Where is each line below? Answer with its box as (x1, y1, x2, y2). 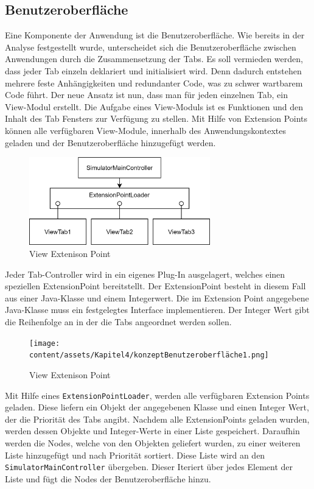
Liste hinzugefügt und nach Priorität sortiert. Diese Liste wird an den (5, 448, 265, 461)
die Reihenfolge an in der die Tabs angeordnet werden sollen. (5, 315, 232, 328)
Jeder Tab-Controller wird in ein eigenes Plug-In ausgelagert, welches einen (5, 267, 285, 280)
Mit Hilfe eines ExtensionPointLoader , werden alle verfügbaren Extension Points (5, 389, 310, 401)
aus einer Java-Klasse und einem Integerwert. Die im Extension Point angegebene (5, 291, 309, 304)
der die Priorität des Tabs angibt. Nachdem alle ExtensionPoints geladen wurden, (5, 412, 310, 425)
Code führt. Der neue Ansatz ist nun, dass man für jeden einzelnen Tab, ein (5, 88, 288, 101)
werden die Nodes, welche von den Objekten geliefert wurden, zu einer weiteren (5, 436, 301, 449)
